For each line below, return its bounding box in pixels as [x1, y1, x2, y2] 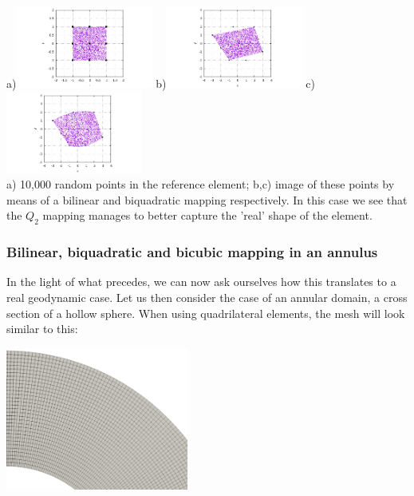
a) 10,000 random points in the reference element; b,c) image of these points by [6, 176, 395, 192]
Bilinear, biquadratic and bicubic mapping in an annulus [6, 242, 378, 262]
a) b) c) [6, 75, 315, 92]
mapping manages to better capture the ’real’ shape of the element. [42, 207, 373, 224]
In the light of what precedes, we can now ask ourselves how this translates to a [6, 273, 396, 290]
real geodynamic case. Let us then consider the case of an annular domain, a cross [6, 289, 408, 306]
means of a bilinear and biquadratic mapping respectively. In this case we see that [6, 191, 408, 208]
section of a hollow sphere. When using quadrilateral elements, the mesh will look [6, 304, 405, 321]
